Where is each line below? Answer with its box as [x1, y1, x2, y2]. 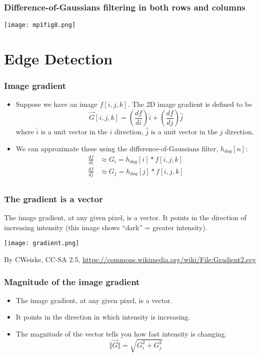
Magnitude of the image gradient [4, 275, 140, 288]
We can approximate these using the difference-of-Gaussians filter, [15, 143, 218, 153]
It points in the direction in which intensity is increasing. [15, 312, 190, 322]
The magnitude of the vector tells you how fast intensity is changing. [15, 329, 227, 339]
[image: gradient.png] [4, 240, 79, 247]
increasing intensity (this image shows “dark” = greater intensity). [4, 222, 207, 232]
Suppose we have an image [15, 99, 97, 109]
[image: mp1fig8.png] [4, 21, 76, 29]
